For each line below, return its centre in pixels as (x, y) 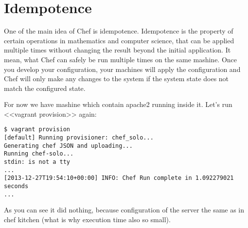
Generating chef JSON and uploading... (68, 146)
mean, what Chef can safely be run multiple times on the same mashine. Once (121, 59)
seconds (16, 186)
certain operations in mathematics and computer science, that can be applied (119, 40)
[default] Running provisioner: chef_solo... (79, 138)
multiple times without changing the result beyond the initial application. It (117, 50)
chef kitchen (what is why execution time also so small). (87, 219)
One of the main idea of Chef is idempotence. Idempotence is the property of (119, 31)
